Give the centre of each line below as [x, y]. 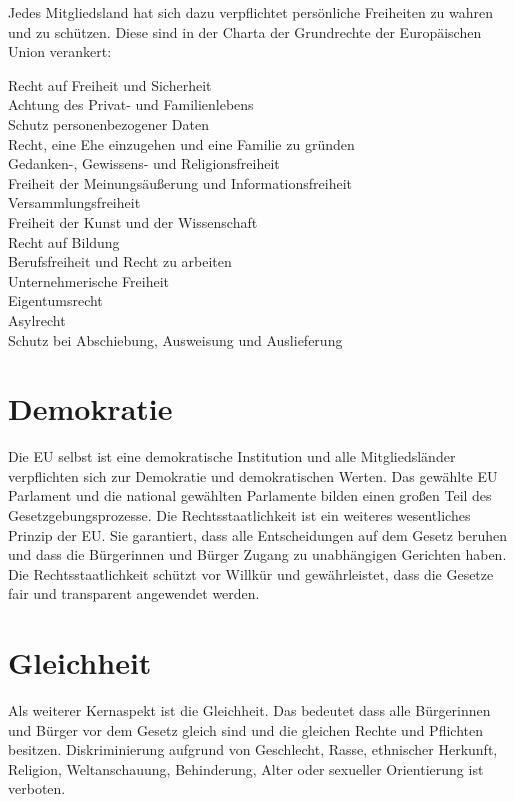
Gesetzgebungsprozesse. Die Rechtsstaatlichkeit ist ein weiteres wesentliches [239, 515]
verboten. [37, 788]
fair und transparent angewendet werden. [134, 593]
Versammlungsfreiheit [74, 202]
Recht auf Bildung [64, 241]
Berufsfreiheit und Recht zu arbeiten [120, 261]
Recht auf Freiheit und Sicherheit [110, 84]
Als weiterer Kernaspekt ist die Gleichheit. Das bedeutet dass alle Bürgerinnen [249, 710]
